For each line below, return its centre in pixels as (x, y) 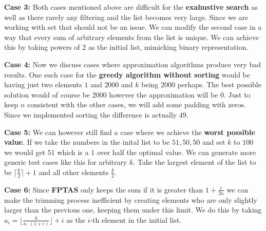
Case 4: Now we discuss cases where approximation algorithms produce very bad (133, 64)
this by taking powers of (42, 47)
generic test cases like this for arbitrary (66, 162)
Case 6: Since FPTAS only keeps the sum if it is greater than (104, 189)
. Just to (237, 94)
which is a (73, 152)
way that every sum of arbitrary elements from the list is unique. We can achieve (131, 37)
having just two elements (43, 84)
